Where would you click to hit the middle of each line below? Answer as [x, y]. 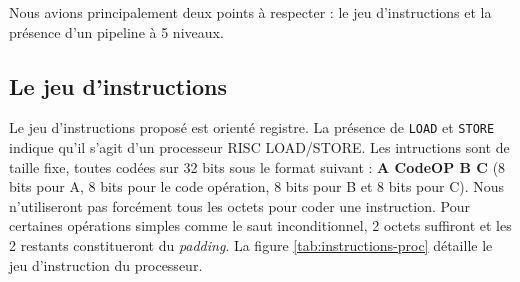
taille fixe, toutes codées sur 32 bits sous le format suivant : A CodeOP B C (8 [257, 166]
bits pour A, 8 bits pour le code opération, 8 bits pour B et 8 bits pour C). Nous [257, 186]
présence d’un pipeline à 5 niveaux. [116, 31]
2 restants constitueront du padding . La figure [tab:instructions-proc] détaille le [251, 245]
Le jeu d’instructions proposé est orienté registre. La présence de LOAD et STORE [252, 127]
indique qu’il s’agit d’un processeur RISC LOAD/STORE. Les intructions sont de [259, 147]
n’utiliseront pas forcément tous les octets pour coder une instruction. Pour [239, 205]
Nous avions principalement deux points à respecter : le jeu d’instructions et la [250, 12]
